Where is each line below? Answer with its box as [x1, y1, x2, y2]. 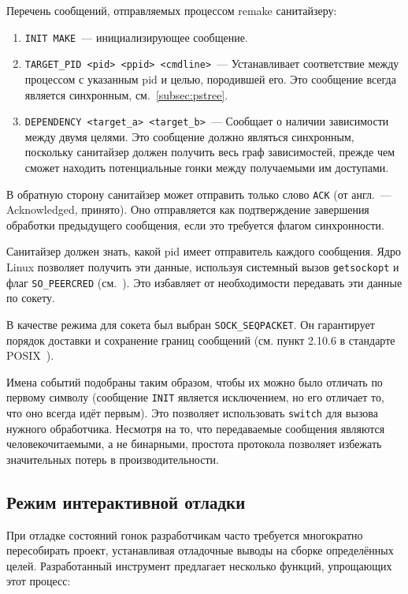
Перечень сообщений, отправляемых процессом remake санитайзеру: [6, 2, 337, 18]
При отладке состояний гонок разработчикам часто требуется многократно [6, 526, 363, 543]
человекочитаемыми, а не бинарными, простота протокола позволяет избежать [6, 435, 382, 452]
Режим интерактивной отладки [6, 489, 246, 514]
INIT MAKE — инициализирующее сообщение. [24, 28, 248, 45]
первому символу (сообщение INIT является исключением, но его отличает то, [6, 389, 384, 405]
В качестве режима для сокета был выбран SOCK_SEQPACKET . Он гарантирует [6, 316, 375, 332]
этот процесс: [6, 573, 71, 589]
